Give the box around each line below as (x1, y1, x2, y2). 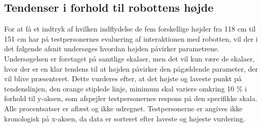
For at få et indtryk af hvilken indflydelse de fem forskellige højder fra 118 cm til (4, 23, 256, 34)
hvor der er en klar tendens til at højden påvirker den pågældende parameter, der (4, 63, 258, 74)
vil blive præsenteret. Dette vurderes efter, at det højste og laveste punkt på (4, 73, 242, 84)
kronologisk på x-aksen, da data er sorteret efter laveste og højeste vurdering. (4, 113, 245, 123)
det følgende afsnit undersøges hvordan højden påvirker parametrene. (4, 43, 220, 54)
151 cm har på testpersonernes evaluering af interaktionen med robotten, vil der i (4, 33, 258, 44)
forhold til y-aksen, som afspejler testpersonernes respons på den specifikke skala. (4, 93, 257, 104)
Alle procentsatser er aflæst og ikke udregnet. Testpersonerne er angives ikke (4, 103, 243, 113)
